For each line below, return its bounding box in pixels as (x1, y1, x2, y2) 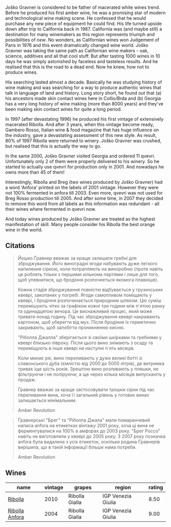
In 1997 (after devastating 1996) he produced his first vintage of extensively (5, 116, 164, 122)
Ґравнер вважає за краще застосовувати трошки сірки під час (17, 386, 155, 393)
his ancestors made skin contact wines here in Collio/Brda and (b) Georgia (5, 95, 161, 101)
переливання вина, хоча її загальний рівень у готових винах (17, 392, 149, 398)
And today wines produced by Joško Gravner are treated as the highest (5, 216, 155, 222)
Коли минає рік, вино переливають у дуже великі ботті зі (17, 355, 142, 361)
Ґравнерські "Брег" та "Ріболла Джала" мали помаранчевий (17, 417, 150, 423)
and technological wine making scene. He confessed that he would (5, 15, 146, 21)
